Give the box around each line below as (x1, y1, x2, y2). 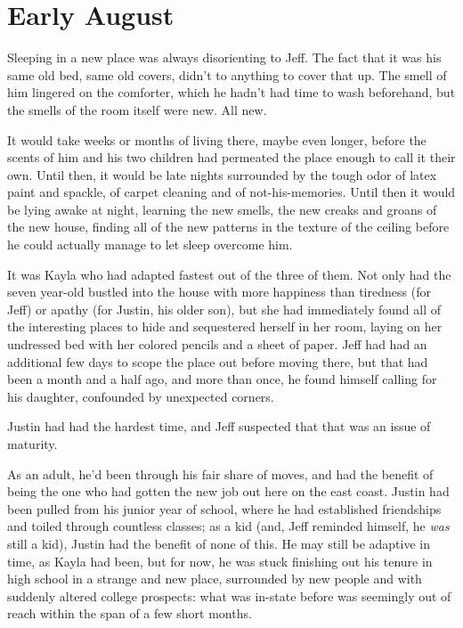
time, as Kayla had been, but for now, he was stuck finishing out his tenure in (7, 551, 433, 570)
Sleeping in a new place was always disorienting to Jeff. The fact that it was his (7, 48, 442, 67)
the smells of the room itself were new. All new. (7, 100, 267, 118)
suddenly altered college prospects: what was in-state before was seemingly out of (7, 586, 451, 605)
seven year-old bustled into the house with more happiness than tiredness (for (7, 282, 431, 301)
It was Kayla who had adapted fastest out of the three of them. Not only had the (7, 265, 451, 283)
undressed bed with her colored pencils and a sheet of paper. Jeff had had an (7, 335, 427, 354)
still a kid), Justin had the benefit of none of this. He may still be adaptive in (7, 534, 430, 552)
